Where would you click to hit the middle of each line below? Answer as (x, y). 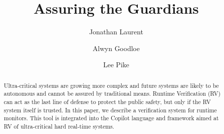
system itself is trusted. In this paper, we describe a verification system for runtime (110, 110)
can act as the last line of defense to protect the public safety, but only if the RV (107, 102)
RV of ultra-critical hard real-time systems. (59, 126)
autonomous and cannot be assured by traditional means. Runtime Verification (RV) (112, 94)
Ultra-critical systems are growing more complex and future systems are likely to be (111, 85)
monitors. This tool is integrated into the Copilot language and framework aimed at (111, 118)
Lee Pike (116, 65)
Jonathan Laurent (116, 32)
